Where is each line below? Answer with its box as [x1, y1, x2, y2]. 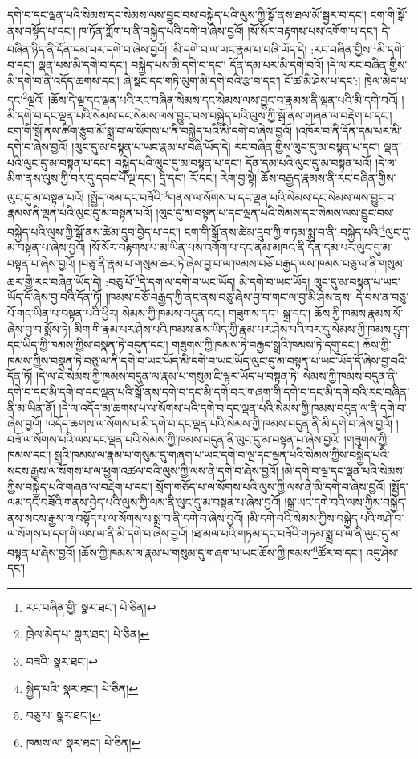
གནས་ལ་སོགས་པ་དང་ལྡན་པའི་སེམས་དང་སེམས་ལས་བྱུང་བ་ [168, 188, 397, 205]
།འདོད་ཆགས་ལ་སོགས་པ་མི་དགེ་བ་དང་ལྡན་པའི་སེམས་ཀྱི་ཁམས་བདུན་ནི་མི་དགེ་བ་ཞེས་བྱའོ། [45, 415, 393, 432]
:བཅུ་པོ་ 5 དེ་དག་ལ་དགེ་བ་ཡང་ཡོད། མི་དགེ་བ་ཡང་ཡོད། [105, 271, 310, 289]
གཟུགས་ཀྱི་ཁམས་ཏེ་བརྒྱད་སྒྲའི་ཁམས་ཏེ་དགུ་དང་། [172, 336, 359, 353]
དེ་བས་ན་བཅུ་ [355, 289, 409, 306]
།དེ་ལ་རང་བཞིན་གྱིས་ [327, 56, 408, 73]
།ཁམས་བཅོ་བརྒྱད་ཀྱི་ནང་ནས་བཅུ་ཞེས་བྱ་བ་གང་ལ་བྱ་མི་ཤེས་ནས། [105, 289, 352, 306]
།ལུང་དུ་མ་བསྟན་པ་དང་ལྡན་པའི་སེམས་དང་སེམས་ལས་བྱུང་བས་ [156, 204, 395, 221]
